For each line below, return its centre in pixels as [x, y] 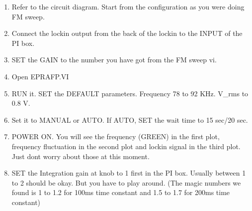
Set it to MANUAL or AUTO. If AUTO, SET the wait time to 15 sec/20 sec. [130, 119]
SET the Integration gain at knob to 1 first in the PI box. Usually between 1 [129, 173]
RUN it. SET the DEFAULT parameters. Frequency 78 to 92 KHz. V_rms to [130, 93]
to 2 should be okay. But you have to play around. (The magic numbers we [126, 182]
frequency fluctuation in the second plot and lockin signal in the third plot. [126, 146]
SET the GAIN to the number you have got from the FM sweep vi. [114, 60]
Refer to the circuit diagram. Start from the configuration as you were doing [128, 6]
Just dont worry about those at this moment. [81, 156]
